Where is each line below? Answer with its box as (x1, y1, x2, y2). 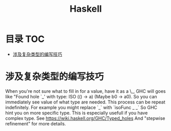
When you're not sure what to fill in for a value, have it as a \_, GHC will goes (5, 88, 166, 94)
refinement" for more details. (5, 120, 66, 126)
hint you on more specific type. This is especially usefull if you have (5, 110, 148, 116)
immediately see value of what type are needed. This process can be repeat (5, 99, 166, 105)
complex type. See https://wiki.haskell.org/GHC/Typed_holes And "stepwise (5, 115, 165, 121)
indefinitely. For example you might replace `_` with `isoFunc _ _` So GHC (5, 104, 157, 110)
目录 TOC (5, 34, 45, 45)
